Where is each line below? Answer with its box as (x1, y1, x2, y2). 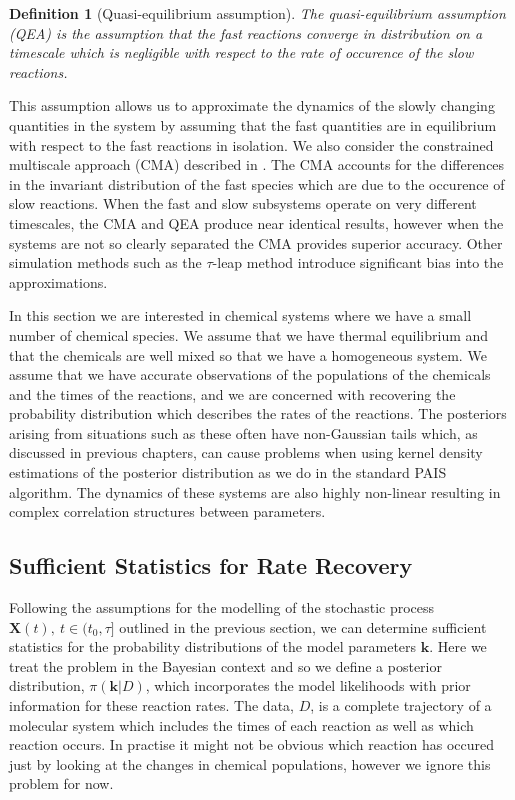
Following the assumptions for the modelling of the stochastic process (9, 597, 435, 618)
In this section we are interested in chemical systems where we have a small (9, 305, 472, 326)
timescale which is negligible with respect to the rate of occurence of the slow (9, 42, 474, 63)
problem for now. (9, 773, 114, 794)
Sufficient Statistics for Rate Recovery (9, 550, 413, 581)
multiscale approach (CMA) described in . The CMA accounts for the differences (9, 154, 505, 175)
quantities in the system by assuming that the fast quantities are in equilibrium (9, 114, 497, 135)
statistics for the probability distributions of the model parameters (9, 636, 417, 657)
